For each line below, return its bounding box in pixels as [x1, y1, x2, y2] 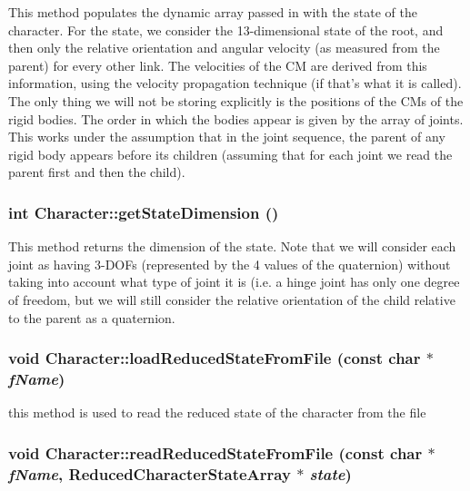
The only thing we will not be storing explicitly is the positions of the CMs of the [8, 91, 464, 110]
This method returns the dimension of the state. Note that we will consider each [8, 237, 456, 256]
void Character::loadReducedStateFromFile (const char [8, 347, 421, 369]
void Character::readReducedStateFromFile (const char [8, 441, 423, 464]
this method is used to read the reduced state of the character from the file [8, 403, 426, 422]
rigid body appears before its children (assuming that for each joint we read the [8, 144, 453, 163]
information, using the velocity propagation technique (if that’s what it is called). [8, 74, 462, 93]
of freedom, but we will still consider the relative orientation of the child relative [8, 290, 455, 309]
